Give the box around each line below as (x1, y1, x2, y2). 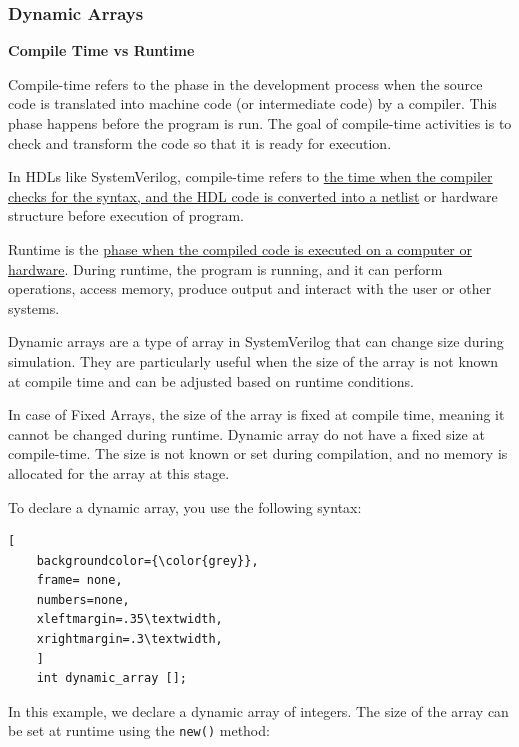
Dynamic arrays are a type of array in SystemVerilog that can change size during (8, 331, 504, 352)
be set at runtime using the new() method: (8, 720, 270, 741)
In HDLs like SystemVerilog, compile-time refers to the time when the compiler (8, 166, 493, 187)
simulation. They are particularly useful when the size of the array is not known (8, 350, 499, 371)
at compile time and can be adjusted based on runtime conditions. (8, 370, 414, 391)
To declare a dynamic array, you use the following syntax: (8, 496, 362, 517)
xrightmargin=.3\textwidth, (36, 632, 223, 647)
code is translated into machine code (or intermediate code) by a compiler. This (8, 93, 497, 114)
